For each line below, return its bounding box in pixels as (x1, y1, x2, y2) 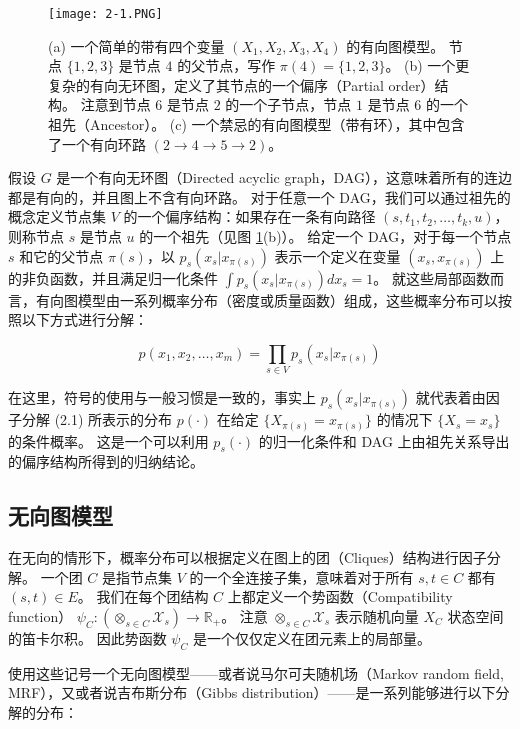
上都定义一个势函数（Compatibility (227, 586, 453, 607)
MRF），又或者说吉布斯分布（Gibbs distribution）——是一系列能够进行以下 (8, 682, 496, 703)
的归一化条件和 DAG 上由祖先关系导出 (258, 430, 510, 451)
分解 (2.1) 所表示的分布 (21, 409, 173, 430)
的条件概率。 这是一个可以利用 (8, 430, 209, 451)
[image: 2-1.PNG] (48, 7, 163, 21)
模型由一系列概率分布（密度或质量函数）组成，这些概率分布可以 (77, 289, 498, 310)
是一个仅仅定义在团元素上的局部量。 (192, 628, 431, 648)
